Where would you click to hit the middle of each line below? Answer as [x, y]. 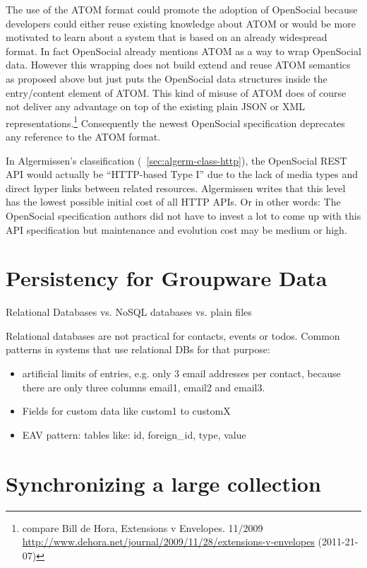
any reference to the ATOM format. [83, 136]
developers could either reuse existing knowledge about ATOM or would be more [181, 23]
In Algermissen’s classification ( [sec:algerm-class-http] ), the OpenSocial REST [176, 160]
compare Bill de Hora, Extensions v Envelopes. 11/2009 [143, 527]
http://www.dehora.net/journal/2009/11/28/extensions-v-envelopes [168, 542]
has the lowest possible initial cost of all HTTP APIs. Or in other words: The [173, 202]
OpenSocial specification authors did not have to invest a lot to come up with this [183, 215]
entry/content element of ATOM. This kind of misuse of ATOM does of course [176, 92]
